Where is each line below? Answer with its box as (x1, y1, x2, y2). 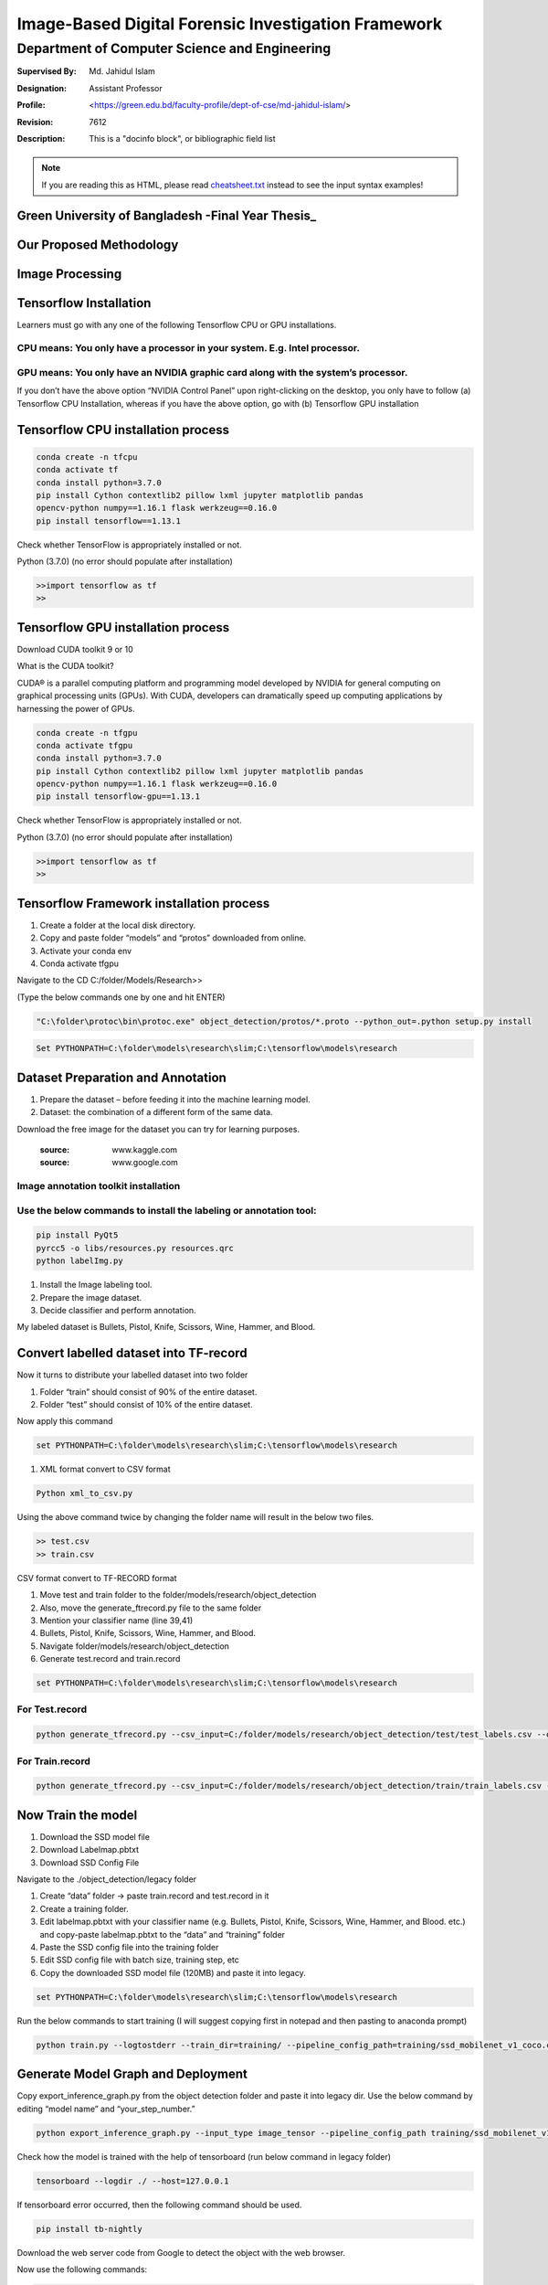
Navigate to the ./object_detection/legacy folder (16, 1874, 196, 1885)
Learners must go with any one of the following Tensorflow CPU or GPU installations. (16, 319, 337, 330)
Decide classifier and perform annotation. (39, 1304, 196, 1315)
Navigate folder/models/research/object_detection (39, 1641, 230, 1652)
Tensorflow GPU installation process (16, 620, 230, 635)
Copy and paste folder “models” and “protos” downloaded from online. (39, 932, 307, 943)
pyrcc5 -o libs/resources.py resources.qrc (36, 1243, 235, 1253)
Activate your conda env (39, 945, 132, 956)
